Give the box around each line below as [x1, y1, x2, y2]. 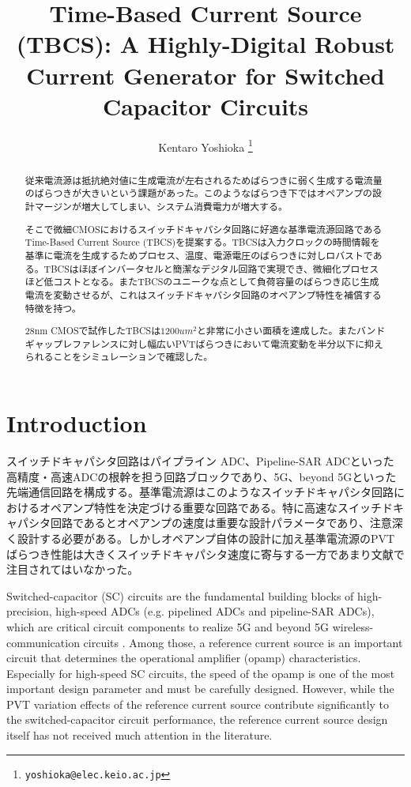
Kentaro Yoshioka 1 [158, 136, 253, 155]
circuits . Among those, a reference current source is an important [83, 634, 403, 650]
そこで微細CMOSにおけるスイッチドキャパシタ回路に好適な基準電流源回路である [25, 222, 383, 235]
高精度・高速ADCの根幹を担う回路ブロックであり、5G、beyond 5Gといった [6, 468, 397, 484]
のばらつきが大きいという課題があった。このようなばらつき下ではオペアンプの [25, 186, 372, 200]
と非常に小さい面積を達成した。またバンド [196, 324, 386, 337]
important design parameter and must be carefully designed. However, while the [6, 680, 394, 697]
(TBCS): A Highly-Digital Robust [16, 28, 395, 60]
